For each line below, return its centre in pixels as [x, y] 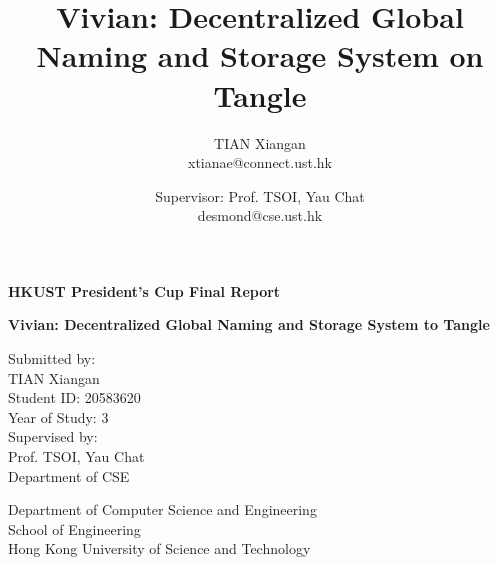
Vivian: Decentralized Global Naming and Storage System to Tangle [249, 324]
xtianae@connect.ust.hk [260, 162]
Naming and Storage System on [260, 55]
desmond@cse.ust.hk [260, 215]
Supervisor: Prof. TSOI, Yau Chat [260, 195]
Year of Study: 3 [58, 416]
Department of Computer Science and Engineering [162, 509]
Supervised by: [53, 436]
